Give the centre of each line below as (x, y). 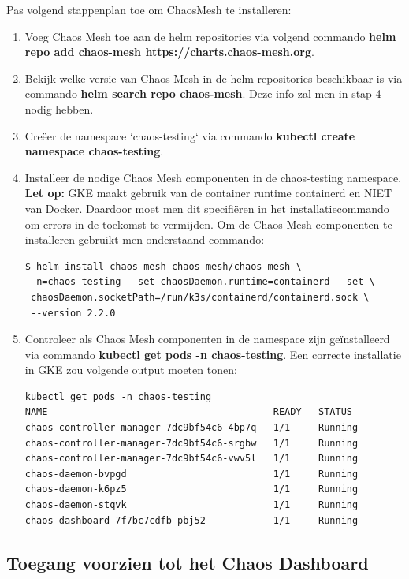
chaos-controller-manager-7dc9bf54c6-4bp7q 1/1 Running (191, 428)
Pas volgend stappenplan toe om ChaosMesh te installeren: (149, 9)
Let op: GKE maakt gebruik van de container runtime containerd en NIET (208, 193)
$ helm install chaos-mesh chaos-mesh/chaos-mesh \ (163, 266)
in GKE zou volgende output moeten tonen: (131, 370)
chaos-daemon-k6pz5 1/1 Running (191, 489)
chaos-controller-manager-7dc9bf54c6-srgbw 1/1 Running (191, 443)
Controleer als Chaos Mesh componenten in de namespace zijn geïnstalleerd (207, 339)
